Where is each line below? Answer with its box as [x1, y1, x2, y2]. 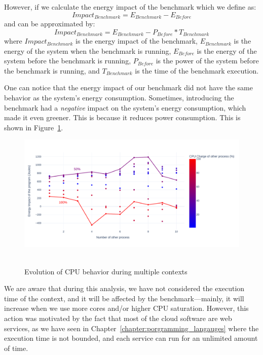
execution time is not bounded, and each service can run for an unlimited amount [4, 333, 258, 343]
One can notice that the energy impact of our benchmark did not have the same [4, 82, 253, 93]
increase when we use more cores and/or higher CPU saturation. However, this [4, 303, 249, 313]
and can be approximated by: [4, 18, 95, 29]
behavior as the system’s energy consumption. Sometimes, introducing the [4, 92, 234, 103]
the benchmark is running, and [4, 65, 100, 76]
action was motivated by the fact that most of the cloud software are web [4, 313, 232, 323]
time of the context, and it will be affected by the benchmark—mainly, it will [4, 293, 244, 303]
